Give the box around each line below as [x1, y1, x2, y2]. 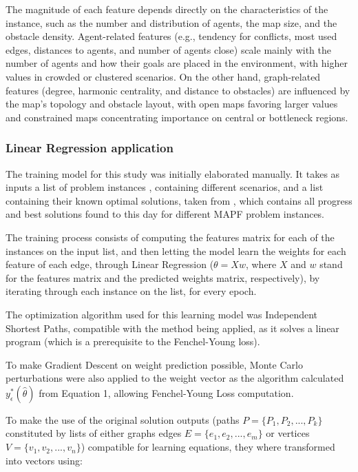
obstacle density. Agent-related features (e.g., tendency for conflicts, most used [6, 29, 337, 43]
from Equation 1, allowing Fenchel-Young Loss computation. [39, 385, 294, 400]
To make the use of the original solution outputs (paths [6, 412, 240, 427]
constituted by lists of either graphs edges [6, 426, 182, 440]
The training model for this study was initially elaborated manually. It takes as [6, 166, 340, 181]
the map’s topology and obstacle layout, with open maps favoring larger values [6, 96, 338, 111]
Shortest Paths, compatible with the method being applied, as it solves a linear [6, 320, 339, 335]
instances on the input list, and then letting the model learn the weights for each [6, 243, 346, 258]
